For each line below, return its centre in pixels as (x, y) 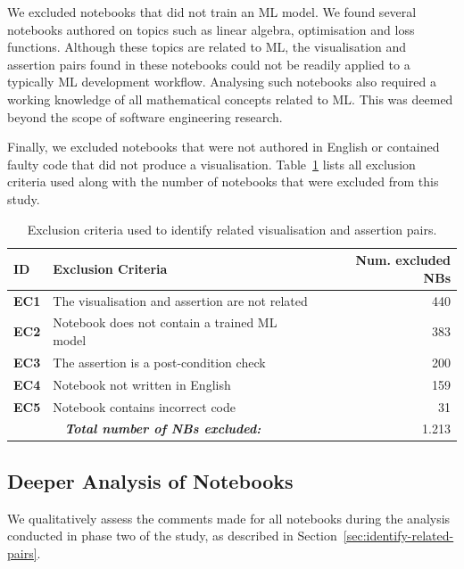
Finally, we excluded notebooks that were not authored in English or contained (224, 147)
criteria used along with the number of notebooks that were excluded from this (223, 181)
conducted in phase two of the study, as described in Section (172, 536)
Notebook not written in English (142, 384)
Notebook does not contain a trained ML (165, 322)
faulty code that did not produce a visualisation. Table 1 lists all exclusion (211, 164)
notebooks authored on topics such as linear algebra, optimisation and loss (211, 29)
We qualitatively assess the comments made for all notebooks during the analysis (229, 518)
